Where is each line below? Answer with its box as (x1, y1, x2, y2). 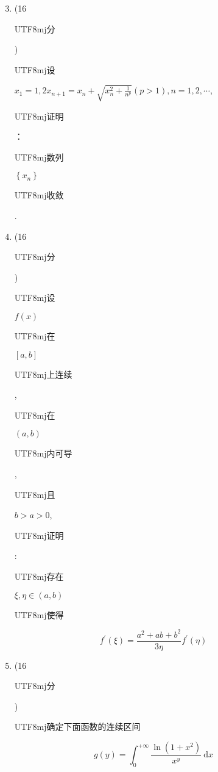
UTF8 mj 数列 (14, 150, 64, 163)
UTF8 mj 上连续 (14, 367, 72, 380)
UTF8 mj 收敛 (14, 189, 64, 201)
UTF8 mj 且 (14, 488, 55, 500)
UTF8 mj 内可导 (14, 447, 72, 460)
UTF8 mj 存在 (14, 569, 64, 582)
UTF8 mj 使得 (14, 608, 64, 621)
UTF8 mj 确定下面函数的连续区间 (14, 720, 141, 733)
